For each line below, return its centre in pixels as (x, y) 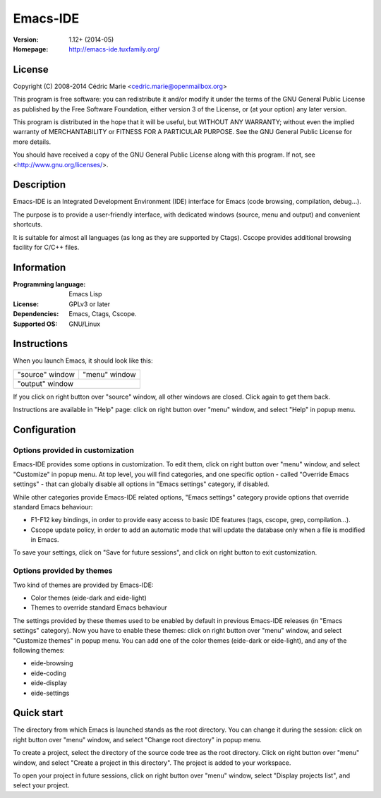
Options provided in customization (73, 450)
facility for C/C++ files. (46, 248)
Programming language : (49, 284)
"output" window (46, 383)
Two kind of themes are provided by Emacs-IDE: (83, 585)
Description (40, 185)
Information (40, 267)
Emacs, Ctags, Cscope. (103, 314)
